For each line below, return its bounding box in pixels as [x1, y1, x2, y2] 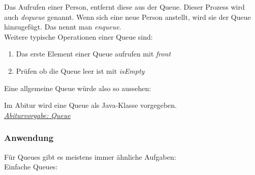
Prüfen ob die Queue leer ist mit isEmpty [16, 65, 145, 76]
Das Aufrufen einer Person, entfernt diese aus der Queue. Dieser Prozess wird [4, 2, 245, 12]
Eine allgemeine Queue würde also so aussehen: [4, 82, 151, 93]
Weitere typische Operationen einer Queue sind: [4, 31, 153, 42]
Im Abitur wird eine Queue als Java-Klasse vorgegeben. [4, 100, 177, 110]
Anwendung [4, 131, 54, 144]
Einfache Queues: [4, 161, 58, 172]
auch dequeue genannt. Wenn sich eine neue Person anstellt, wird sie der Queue [4, 11, 251, 22]
